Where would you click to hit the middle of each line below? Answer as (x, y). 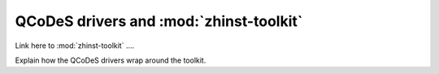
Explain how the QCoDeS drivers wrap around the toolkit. (111, 60)
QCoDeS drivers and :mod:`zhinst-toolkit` (159, 21)
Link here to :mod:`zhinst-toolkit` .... (75, 46)
